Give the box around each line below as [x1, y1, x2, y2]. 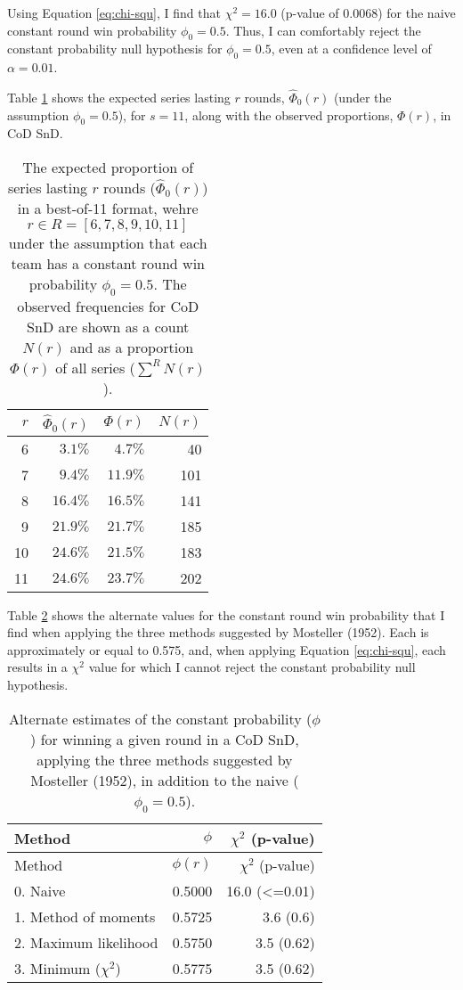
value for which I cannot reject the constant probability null [88, 658, 416, 676]
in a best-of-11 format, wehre [17, 197, 199, 218]
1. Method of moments [14, 905, 156, 927]
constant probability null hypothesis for [7, 39, 223, 58]
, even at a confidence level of [271, 39, 432, 58]
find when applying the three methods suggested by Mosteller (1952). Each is [7, 623, 429, 642]
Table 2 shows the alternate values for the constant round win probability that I [7, 605, 445, 624]
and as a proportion [69, 337, 194, 358]
